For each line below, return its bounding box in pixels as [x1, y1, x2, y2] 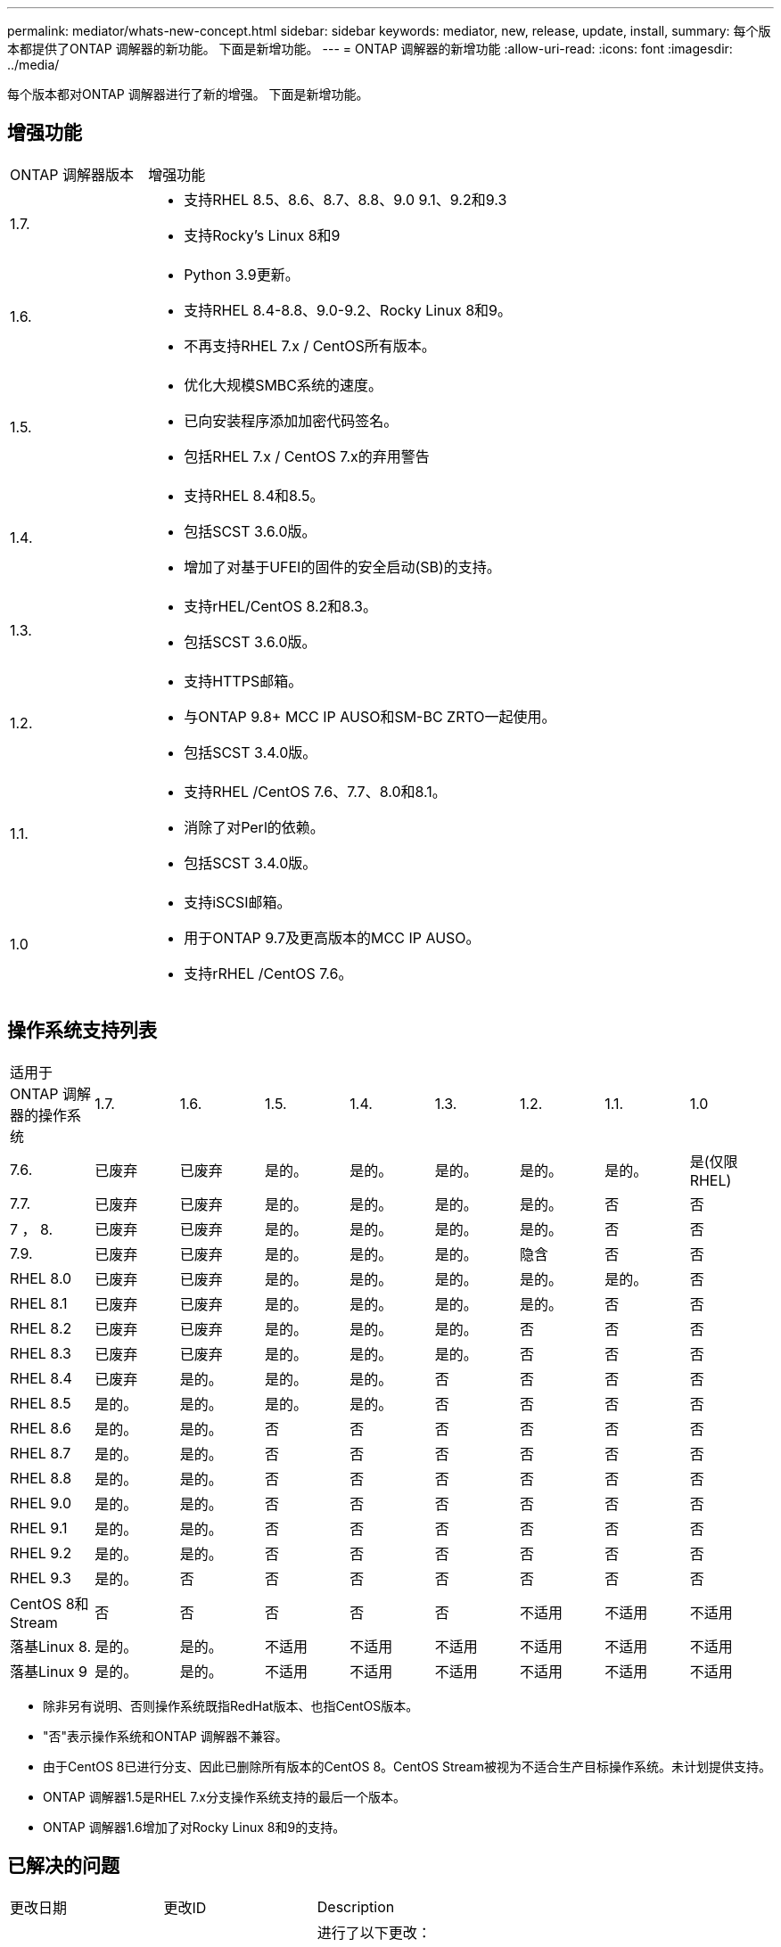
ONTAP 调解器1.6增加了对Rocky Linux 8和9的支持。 [43, 1819, 346, 1835]
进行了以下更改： [317, 1923, 432, 1942]
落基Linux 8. [10, 1637, 92, 1655]
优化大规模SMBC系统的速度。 [184, 375, 383, 394]
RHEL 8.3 [10, 1343, 71, 1362]
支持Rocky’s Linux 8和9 [184, 226, 341, 244]
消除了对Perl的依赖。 [184, 817, 325, 836]
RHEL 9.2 [10, 1543, 72, 1562]
